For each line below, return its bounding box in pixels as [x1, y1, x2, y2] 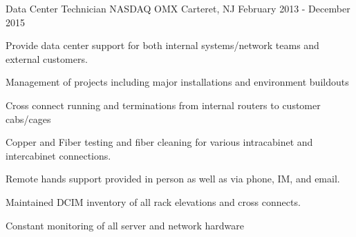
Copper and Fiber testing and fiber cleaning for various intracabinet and [6, 135, 313, 149]
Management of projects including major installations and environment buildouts [6, 75, 349, 89]
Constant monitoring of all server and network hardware [6, 218, 244, 232]
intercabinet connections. [6, 148, 111, 162]
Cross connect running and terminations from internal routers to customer [6, 97, 321, 112]
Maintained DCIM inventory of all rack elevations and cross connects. [6, 194, 301, 209]
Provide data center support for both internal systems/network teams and [6, 38, 319, 53]
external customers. [6, 51, 88, 66]
